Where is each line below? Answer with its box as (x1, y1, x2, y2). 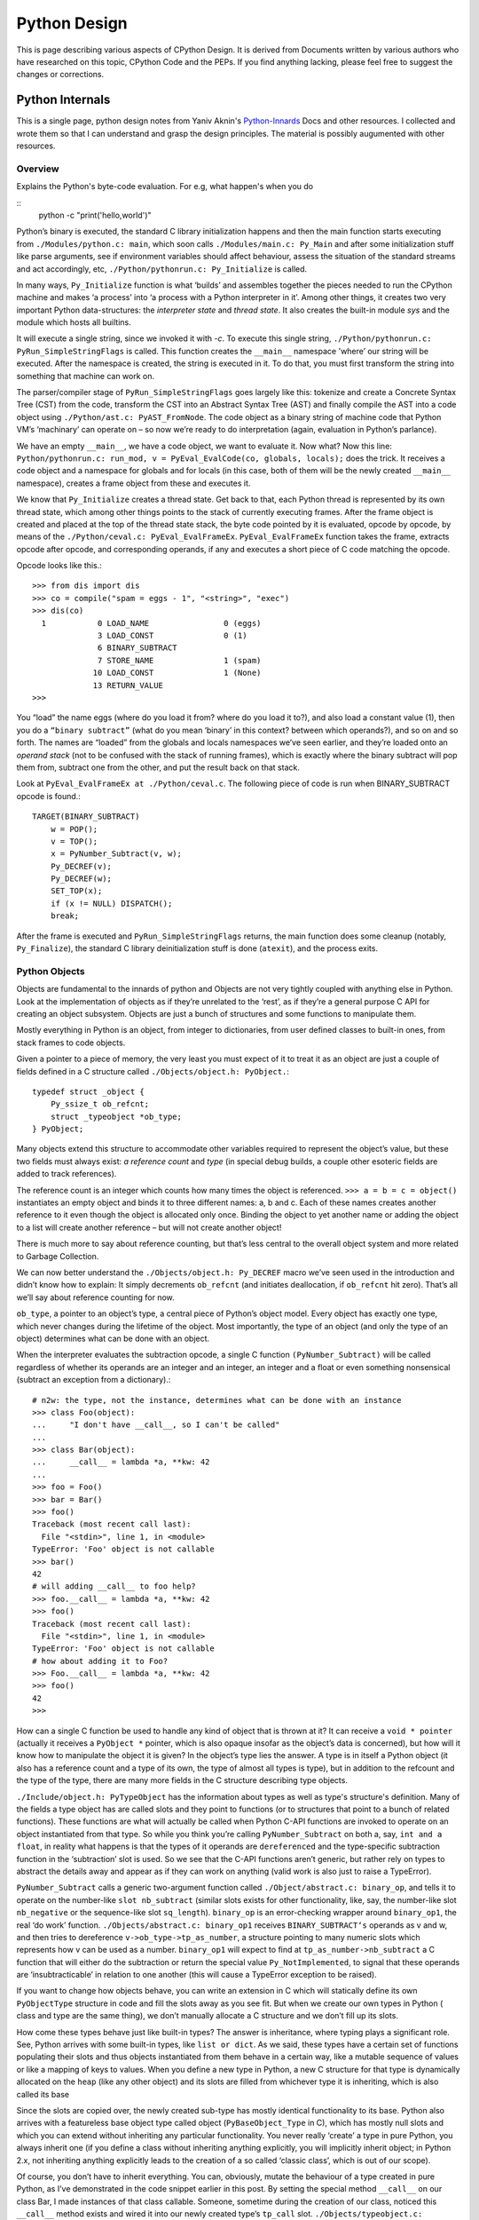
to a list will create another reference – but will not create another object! (16, 1222, 282, 1233)
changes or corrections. (16, 69, 105, 80)
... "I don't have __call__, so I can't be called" (32, 1420, 280, 1430)
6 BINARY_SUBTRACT (98, 643, 177, 653)
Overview (16, 163, 59, 175)
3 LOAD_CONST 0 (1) (98, 630, 247, 641)
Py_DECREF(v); (50, 861, 113, 871)
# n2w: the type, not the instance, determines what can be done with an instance (32, 1395, 402, 1405)
